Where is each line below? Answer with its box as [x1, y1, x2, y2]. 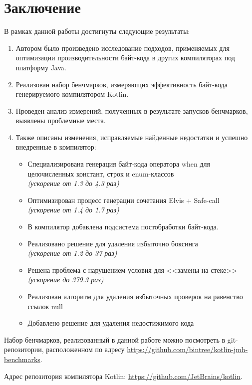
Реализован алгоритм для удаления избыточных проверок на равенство [27, 291, 243, 301]
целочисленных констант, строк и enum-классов [27, 168, 174, 179]
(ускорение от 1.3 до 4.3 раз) [27, 178, 119, 189]
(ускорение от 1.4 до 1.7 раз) [27, 204, 119, 215]
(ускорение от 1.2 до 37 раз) [27, 248, 117, 258]
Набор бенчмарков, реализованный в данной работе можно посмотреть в [4, 334, 226, 345]
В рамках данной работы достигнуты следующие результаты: [4, 26, 190, 36]
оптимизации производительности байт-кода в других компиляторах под [15, 52, 235, 63]
